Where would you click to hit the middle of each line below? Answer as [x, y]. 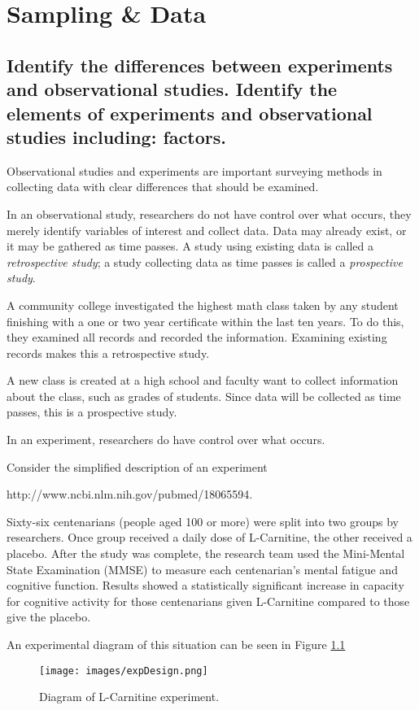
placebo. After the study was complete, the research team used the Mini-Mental [206, 553]
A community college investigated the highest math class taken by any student [203, 305]
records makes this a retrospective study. [108, 353]
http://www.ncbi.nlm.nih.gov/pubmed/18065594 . [130, 494]
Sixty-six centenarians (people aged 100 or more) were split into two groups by [203, 521]
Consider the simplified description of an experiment [137, 466]
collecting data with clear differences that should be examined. [163, 187]
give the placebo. [49, 617]
